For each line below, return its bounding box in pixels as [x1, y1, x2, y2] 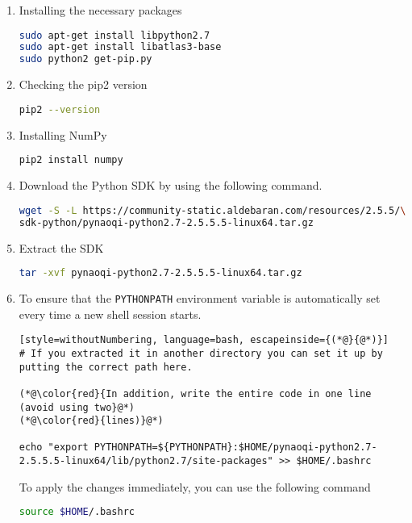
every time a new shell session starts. [19, 305, 202, 322]
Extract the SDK [19, 239, 104, 256]
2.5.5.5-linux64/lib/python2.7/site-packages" [19, 455, 273, 467]
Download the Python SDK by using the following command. [19, 177, 323, 194]
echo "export [19, 441, 89, 454]
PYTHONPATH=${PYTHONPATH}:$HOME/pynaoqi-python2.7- [94, 441, 377, 454]
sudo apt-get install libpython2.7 [19, 29, 210, 41]
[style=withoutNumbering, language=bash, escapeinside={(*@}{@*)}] [19, 334, 389, 346]
